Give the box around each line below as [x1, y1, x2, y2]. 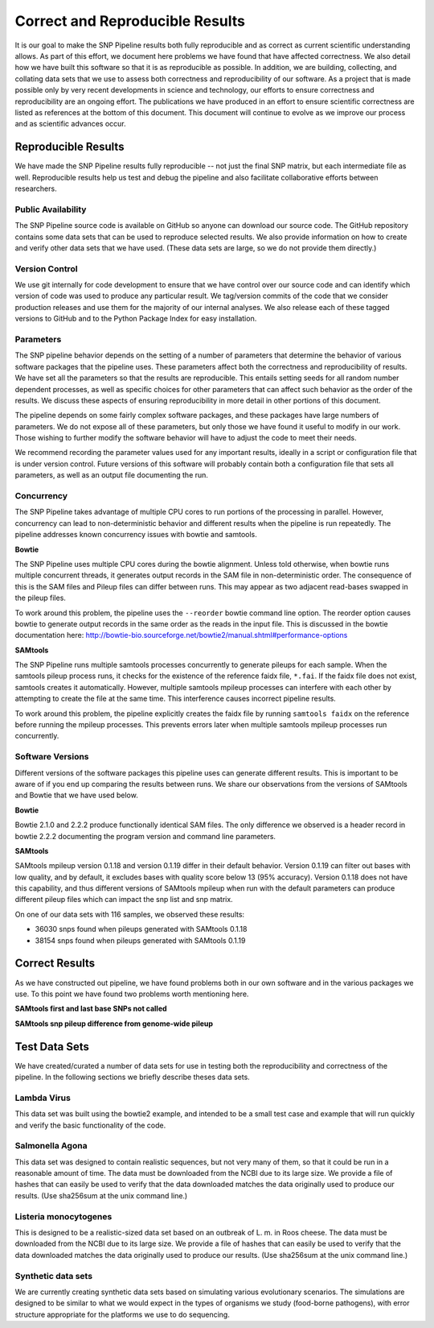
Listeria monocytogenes [14, 1210, 113, 1222]
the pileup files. [14, 593, 66, 603]
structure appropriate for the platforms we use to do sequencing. [14, 1309, 231, 1319]
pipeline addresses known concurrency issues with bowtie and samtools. [14, 530, 257, 540]
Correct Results [14, 957, 96, 970]
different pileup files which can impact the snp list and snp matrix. [14, 895, 233, 904]
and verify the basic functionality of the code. [14, 1120, 166, 1130]
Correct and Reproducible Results [14, 12, 245, 30]
